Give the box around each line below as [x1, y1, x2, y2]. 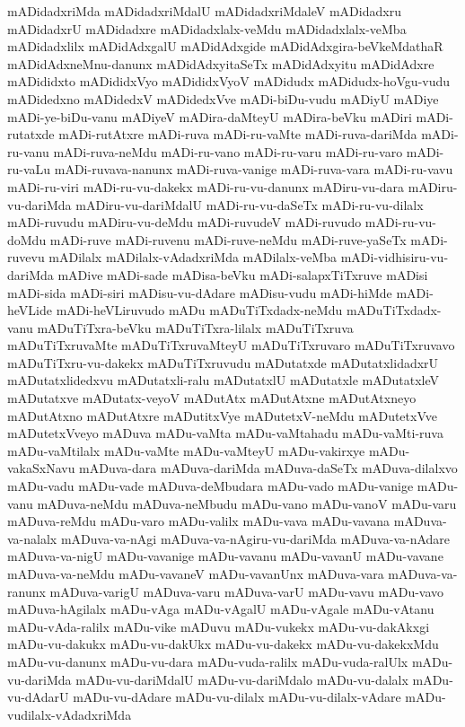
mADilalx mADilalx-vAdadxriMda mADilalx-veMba [48, 248, 338, 267]
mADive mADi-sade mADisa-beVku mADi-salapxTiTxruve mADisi [57, 265, 428, 284]
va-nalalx [7, 529, 57, 547]
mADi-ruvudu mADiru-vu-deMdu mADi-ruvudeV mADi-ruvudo [7, 213, 362, 232]
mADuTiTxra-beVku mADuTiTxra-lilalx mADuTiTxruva [37, 318, 354, 337]
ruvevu [7, 248, 45, 267]
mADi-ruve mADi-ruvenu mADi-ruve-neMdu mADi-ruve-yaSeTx [49, 230, 407, 249]
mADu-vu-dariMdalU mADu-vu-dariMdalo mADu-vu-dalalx [75, 670, 408, 688]
